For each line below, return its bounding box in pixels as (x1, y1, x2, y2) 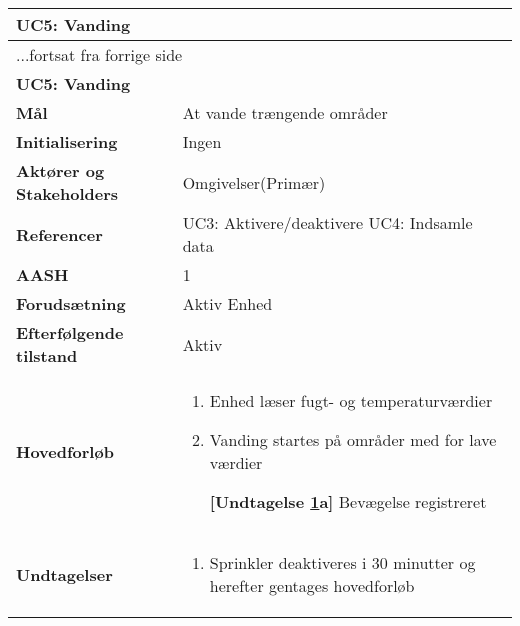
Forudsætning (16, 292, 126, 315)
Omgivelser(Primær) (182, 170, 326, 194)
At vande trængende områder (182, 101, 388, 124)
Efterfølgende (16, 321, 124, 344)
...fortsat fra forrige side (16, 43, 183, 66)
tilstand (16, 344, 78, 367)
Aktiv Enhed (182, 292, 273, 315)
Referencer (16, 222, 103, 246)
